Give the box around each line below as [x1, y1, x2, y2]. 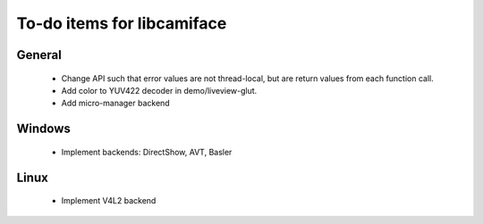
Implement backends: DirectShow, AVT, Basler [61, 146, 233, 157]
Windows [16, 121, 71, 137]
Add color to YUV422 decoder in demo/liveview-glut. [61, 85, 258, 95]
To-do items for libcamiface [16, 13, 227, 33]
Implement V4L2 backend [61, 195, 157, 206]
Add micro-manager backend [61, 98, 170, 109]
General [16, 47, 63, 62]
